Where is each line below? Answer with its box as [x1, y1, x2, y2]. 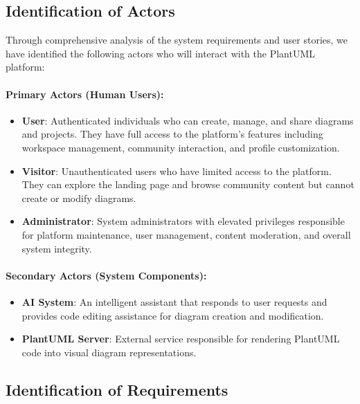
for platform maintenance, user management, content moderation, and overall [21, 227, 351, 241]
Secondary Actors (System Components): [6, 268, 207, 282]
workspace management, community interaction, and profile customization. [21, 140, 340, 154]
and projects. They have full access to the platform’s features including [21, 127, 323, 141]
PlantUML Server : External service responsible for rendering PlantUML [21, 331, 340, 346]
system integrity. [21, 241, 92, 255]
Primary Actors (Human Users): [6, 86, 164, 101]
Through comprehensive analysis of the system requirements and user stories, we [6, 33, 348, 47]
